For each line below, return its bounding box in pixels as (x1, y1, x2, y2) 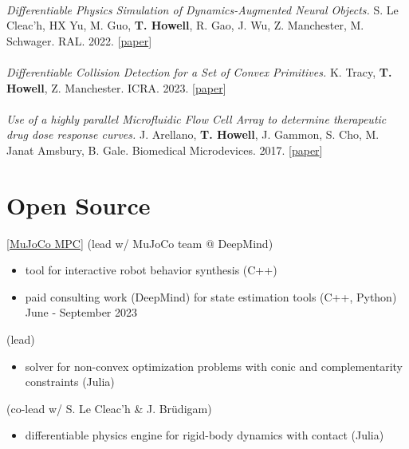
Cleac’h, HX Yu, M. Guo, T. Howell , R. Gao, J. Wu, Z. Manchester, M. (6, 17, 364, 33)
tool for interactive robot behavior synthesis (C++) (25, 262, 277, 278)
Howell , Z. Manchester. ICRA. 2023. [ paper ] (6, 79, 226, 96)
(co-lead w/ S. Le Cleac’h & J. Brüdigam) (6, 400, 212, 416)
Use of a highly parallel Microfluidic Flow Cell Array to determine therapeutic (6, 110, 387, 127)
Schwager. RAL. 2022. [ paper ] (6, 32, 152, 49)
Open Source (6, 188, 151, 221)
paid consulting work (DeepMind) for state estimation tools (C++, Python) (25, 288, 397, 305)
